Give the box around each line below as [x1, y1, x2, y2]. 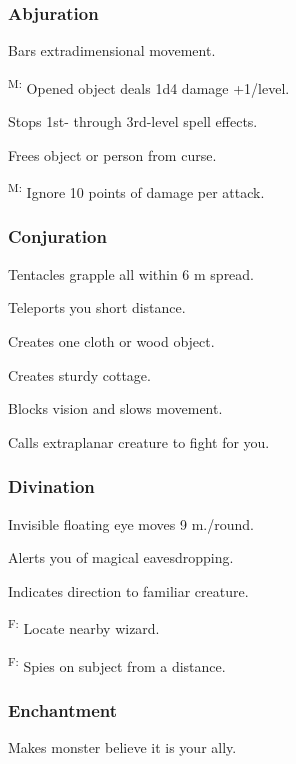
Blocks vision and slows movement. [8, 398, 223, 419]
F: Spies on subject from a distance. [8, 652, 226, 676]
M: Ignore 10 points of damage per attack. [8, 179, 265, 202]
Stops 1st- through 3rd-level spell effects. [8, 111, 258, 132]
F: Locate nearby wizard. [8, 615, 160, 638]
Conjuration [8, 224, 107, 249]
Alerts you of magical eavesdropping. [8, 547, 234, 568]
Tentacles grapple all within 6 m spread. [8, 263, 255, 284]
